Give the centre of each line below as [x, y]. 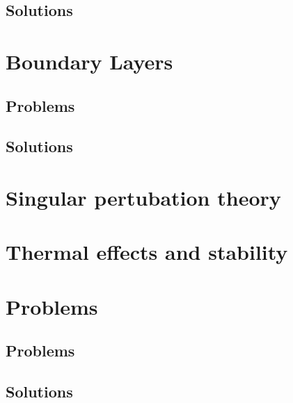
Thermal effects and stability [147, 252]
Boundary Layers [89, 61]
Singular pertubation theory [143, 197]
